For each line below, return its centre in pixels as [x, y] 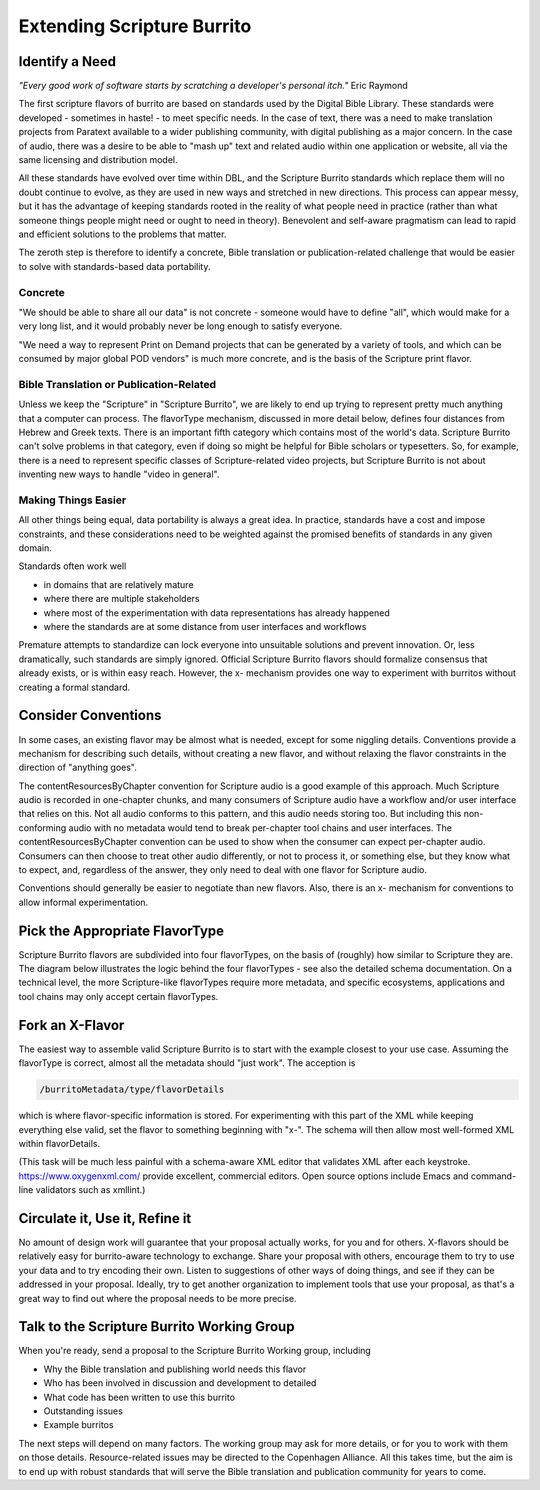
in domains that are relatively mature [118, 584]
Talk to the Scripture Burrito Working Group [156, 1326]
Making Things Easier [72, 500]
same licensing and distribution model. [98, 160]
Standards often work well [72, 566]
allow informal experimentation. [83, 902]
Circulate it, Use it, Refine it [105, 1218]
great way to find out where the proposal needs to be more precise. [157, 1298]
